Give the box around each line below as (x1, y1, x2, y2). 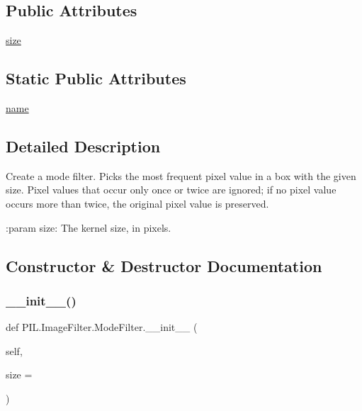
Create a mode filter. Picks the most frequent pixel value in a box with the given (6, 168, 356, 183)
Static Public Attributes (6, 67, 186, 89)
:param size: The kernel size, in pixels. (6, 220, 171, 235)
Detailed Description (6, 135, 161, 157)
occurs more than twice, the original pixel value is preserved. (6, 196, 269, 210)
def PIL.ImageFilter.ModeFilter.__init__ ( (6, 320, 198, 334)
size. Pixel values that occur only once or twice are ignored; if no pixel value (6, 182, 336, 197)
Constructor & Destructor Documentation (6, 254, 322, 276)
